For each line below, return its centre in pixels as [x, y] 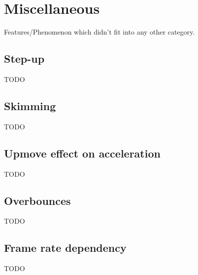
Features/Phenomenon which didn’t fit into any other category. [99, 32]
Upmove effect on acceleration [82, 153]
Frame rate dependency [65, 248]
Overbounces [37, 200]
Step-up [24, 59]
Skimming [30, 105]
